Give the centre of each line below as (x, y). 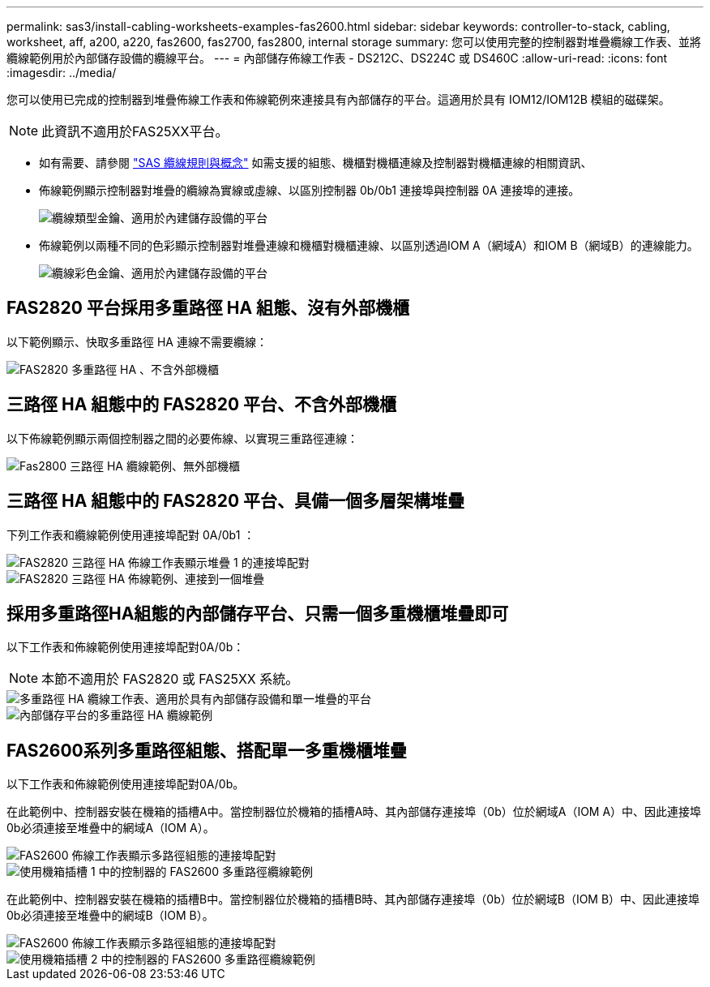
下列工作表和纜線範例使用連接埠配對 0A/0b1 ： (131, 534)
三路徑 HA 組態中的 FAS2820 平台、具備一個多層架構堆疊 (236, 501)
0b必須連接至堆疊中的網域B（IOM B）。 (110, 916)
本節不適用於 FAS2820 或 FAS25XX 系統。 (170, 679)
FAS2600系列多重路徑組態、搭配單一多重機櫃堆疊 (207, 750)
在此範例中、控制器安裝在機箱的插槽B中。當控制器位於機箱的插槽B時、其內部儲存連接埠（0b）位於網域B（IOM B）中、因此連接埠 (353, 899)
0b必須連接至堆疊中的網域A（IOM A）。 (111, 828)
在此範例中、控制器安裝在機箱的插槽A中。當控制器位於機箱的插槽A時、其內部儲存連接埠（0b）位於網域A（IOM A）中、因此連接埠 (354, 812)
